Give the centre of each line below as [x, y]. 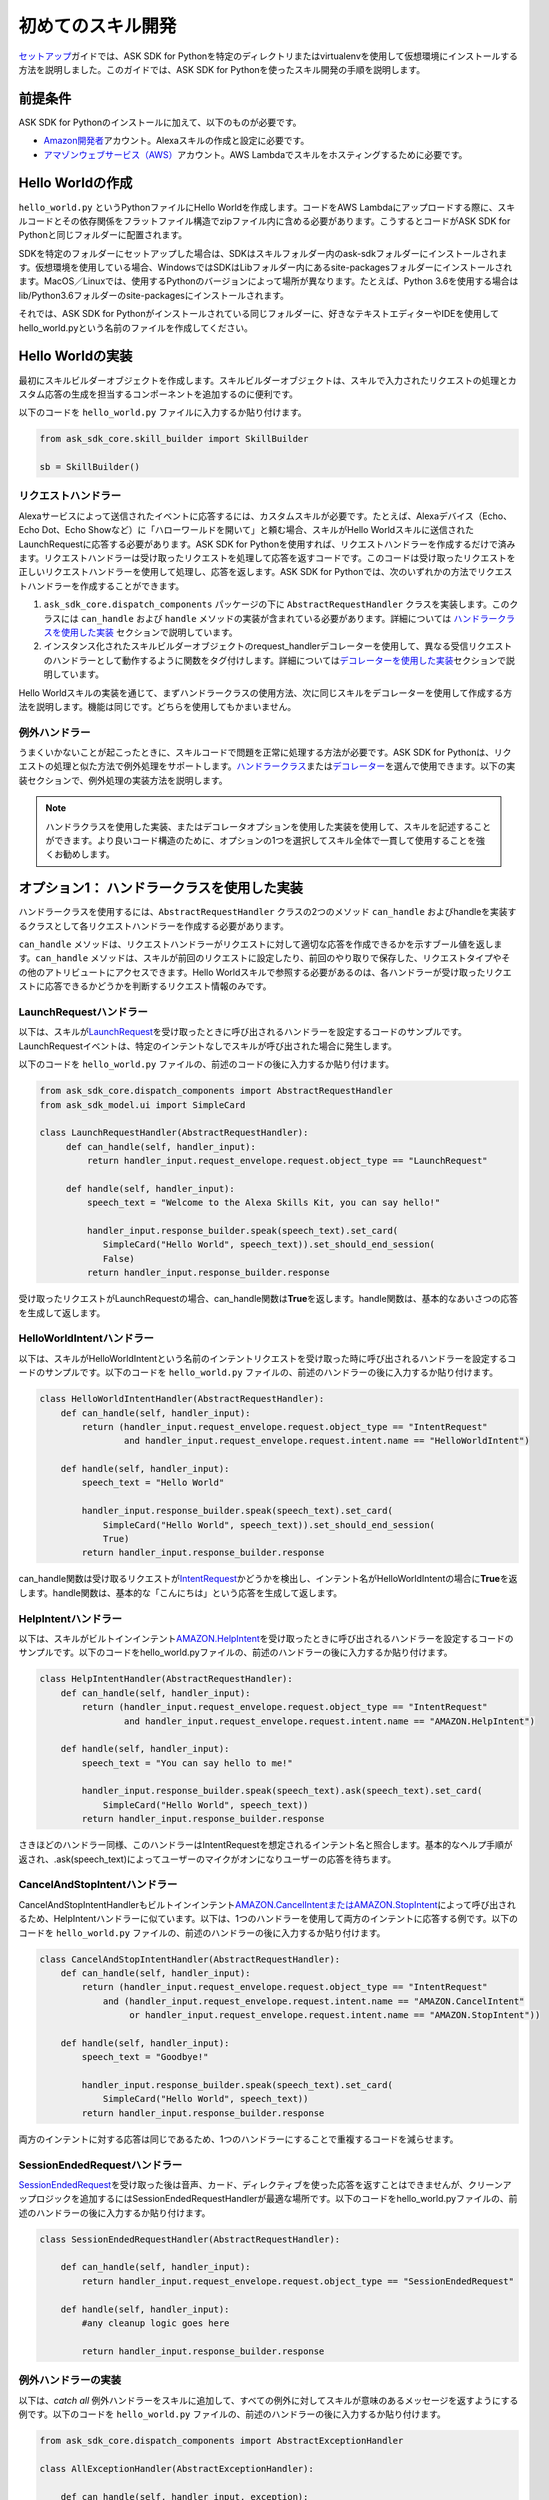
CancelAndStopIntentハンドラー [98, 1885]
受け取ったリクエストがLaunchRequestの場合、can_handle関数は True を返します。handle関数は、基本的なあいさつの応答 [268, 1299]
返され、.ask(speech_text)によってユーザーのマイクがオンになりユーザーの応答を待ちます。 [207, 1859]
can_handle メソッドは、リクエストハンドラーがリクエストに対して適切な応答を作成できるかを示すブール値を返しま [260, 944]
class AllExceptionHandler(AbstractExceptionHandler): [176, 2468]
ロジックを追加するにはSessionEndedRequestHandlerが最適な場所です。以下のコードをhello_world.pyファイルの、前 [276, 2199]
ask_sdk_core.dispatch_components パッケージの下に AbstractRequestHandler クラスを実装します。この [276, 604]
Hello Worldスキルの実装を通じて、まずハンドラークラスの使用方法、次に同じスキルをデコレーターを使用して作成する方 [265, 692]
